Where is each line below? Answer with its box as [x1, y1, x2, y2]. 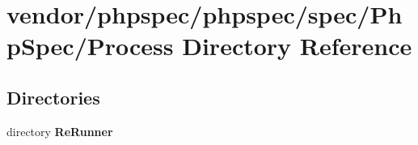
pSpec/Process [6, 29, 174, 62]
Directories [6, 84, 100, 109]
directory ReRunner [6, 122, 113, 139]
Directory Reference [182, 29, 412, 62]
